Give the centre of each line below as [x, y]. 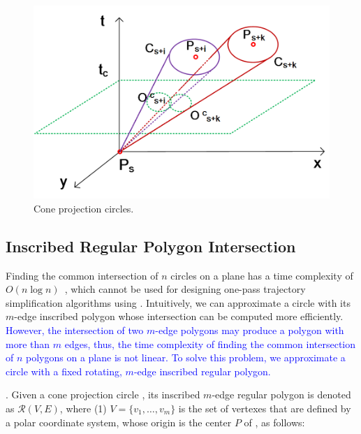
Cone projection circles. [84, 208]
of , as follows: [274, 422]
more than [28, 343]
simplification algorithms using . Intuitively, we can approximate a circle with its [178, 302]
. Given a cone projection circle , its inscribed [103, 395]
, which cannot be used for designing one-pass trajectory [185, 289]
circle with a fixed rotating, [64, 371]
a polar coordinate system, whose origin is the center [119, 422]
